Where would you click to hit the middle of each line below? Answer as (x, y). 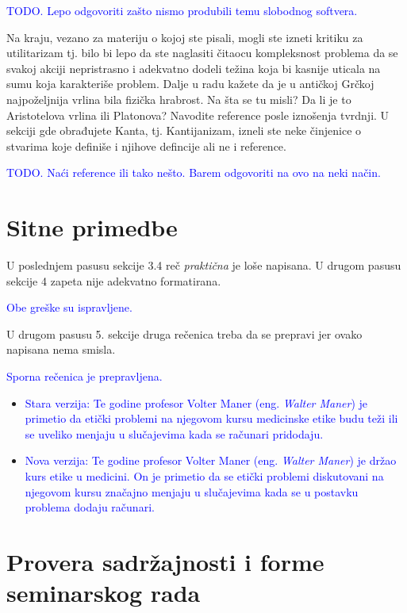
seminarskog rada (104, 593)
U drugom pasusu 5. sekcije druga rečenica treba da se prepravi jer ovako (184, 333)
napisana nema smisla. (61, 349)
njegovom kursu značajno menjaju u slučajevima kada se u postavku (192, 491)
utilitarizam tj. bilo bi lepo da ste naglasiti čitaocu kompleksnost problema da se (202, 53)
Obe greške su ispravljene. (69, 307)
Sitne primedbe (92, 227)
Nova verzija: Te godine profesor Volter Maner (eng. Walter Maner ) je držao (211, 460)
